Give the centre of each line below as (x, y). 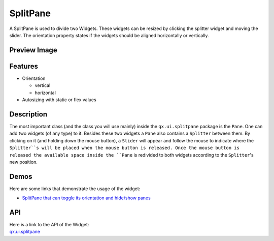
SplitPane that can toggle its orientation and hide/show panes (86, 198)
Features (24, 66)
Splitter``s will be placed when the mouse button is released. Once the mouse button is (124, 148)
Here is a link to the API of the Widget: (49, 225)
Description (28, 114)
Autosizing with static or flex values (59, 100)
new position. (23, 162)
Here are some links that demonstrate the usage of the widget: (75, 189)
